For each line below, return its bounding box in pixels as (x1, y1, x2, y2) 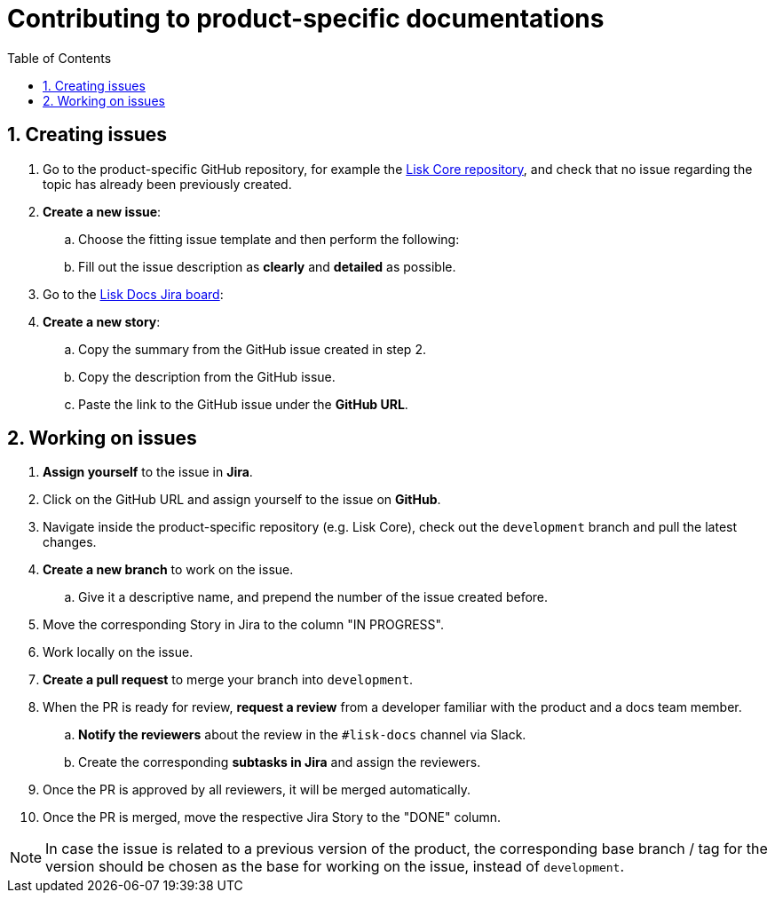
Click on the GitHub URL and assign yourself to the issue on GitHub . (43, 492, 441, 508)
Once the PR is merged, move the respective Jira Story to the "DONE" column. (43, 809, 502, 825)
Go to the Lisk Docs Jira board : (43, 286, 224, 302)
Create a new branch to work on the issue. (43, 562, 294, 578)
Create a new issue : (43, 203, 162, 219)
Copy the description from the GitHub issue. (78, 368, 336, 384)
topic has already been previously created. (43, 176, 292, 192)
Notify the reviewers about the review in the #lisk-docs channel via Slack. (78, 727, 526, 743)
